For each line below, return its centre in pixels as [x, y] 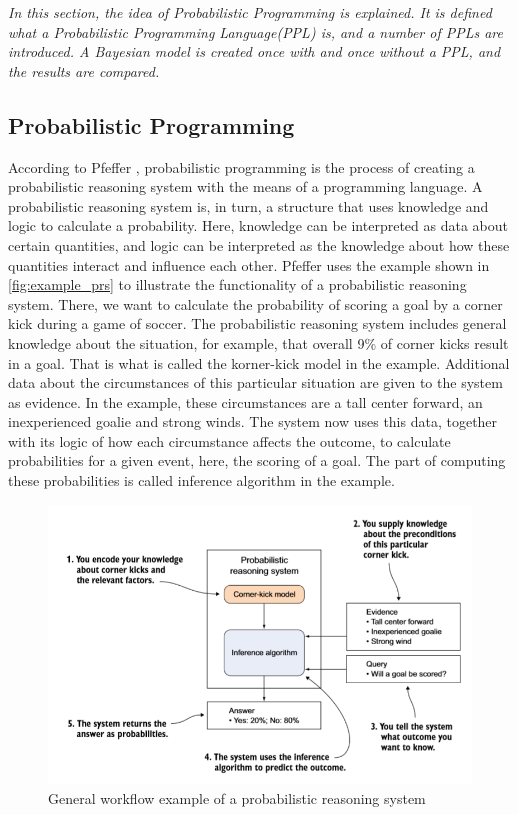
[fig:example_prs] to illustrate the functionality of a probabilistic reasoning [237, 284]
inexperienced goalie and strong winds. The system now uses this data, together [253, 421]
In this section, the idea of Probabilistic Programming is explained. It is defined [250, 12]
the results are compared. [84, 70]
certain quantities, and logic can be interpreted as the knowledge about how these [259, 244]
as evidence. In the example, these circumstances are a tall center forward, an [245, 401]
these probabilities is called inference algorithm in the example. [201, 480]
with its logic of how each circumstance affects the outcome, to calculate [229, 440]
